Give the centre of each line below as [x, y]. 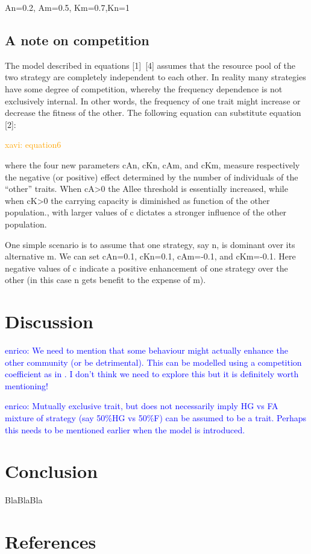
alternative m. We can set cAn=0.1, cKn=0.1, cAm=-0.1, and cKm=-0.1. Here [150, 256]
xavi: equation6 [33, 145]
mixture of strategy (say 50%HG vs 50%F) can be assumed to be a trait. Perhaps [156, 417]
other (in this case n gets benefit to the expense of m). [105, 280]
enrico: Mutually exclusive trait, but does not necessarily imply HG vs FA [142, 406]
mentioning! [27, 385]
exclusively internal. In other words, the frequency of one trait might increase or [153, 100]
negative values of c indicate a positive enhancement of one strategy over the [146, 268]
